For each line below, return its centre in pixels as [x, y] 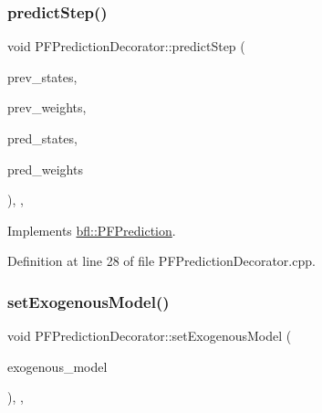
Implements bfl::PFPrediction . [92, 230]
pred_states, [42, 138]
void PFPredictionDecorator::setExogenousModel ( [150, 336]
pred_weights [45, 169]
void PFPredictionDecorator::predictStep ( [126, 46]
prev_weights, [47, 107]
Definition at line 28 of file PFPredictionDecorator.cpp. [161, 261]
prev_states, [42, 76]
